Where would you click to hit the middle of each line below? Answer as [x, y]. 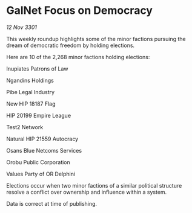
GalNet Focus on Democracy [80, 11]
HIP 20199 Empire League [39, 115]
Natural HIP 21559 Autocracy [42, 139]
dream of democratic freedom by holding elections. [71, 45]
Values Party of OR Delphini [41, 174]
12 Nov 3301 [22, 27]
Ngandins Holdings [30, 80]
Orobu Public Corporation [38, 162]
